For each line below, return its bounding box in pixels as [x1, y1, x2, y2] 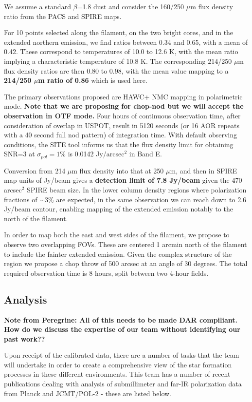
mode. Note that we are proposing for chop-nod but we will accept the [4, 101, 244, 111]
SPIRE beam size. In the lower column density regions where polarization [27, 184, 247, 194]
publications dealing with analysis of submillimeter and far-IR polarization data [4, 379, 242, 389]
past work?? [4, 333, 45, 344]
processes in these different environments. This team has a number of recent [4, 369, 231, 379]
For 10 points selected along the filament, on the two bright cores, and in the [4, 27, 234, 38]
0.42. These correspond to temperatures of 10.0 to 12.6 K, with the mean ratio [4, 46, 238, 57]
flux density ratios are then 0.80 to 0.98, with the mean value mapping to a [4, 65, 229, 76]
